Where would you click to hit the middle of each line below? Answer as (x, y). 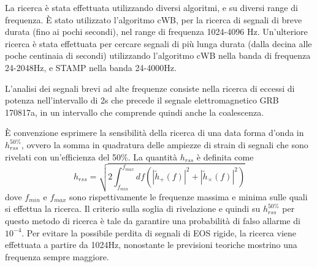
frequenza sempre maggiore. (57, 256)
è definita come (225, 156)
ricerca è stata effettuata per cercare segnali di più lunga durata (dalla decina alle (158, 43)
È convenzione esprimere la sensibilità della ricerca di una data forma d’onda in (155, 133)
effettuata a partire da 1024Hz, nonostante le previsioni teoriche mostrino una (151, 245)
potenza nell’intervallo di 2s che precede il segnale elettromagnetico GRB (142, 100)
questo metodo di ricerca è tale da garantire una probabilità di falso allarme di (153, 220)
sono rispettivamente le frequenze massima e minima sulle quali (189, 196)
